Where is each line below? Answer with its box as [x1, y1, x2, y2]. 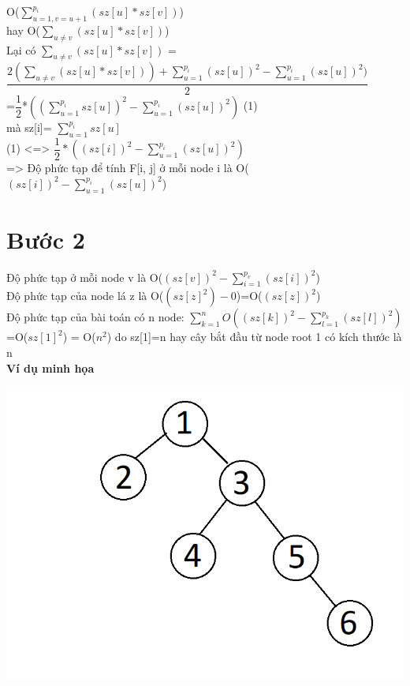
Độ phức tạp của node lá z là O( [6, 287, 164, 304]
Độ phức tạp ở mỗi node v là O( [6, 268, 163, 285]
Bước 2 [6, 223, 85, 255]
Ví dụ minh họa [6, 359, 95, 376]
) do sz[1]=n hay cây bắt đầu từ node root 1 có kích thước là [106, 328, 402, 345]
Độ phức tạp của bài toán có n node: [6, 309, 184, 325]
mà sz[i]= [6, 118, 52, 135]
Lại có [6, 41, 36, 58]
